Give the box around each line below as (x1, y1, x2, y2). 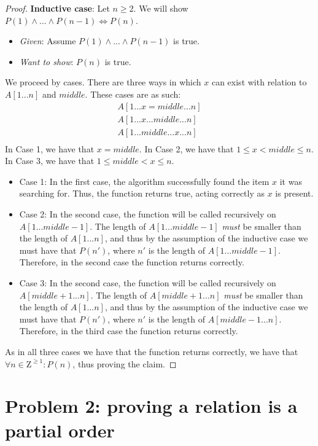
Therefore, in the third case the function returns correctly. (19, 324, 238, 337)
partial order (5, 417, 115, 442)
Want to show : (19, 55, 74, 68)
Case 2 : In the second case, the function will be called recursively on (19, 208, 276, 221)
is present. (275, 187, 314, 200)
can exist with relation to (211, 76, 307, 88)
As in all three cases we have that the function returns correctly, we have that (5, 345, 298, 358)
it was (279, 174, 302, 187)
